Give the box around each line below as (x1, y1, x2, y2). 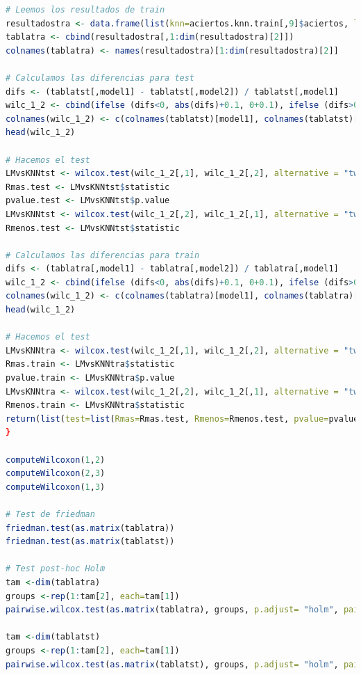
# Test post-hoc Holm (6, 564, 106, 574)
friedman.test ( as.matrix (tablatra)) (6, 523, 175, 533)
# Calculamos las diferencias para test (6, 72, 195, 83)
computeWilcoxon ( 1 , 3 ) (6, 482, 106, 492)
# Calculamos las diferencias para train (6, 250, 200, 260)
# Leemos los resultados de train (6, 5, 165, 15)
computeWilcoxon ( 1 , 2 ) (6, 454, 106, 465)
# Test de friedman (6, 509, 95, 519)
